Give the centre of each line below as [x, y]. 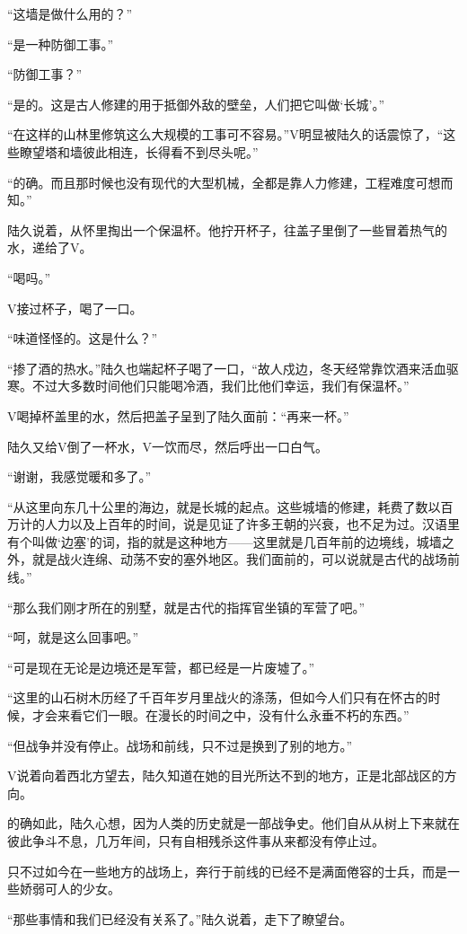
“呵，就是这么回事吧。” [73, 637]
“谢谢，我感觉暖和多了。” [79, 476]
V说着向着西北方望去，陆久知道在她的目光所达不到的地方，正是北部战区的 [226, 775]
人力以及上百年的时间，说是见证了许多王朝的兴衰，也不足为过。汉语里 [252, 524]
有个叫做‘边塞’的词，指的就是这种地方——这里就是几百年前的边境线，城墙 [225, 541]
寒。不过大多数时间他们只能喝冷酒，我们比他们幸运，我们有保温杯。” [208, 386]
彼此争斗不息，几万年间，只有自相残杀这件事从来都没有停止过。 [196, 841]
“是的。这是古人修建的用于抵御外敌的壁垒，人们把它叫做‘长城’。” [196, 104]
